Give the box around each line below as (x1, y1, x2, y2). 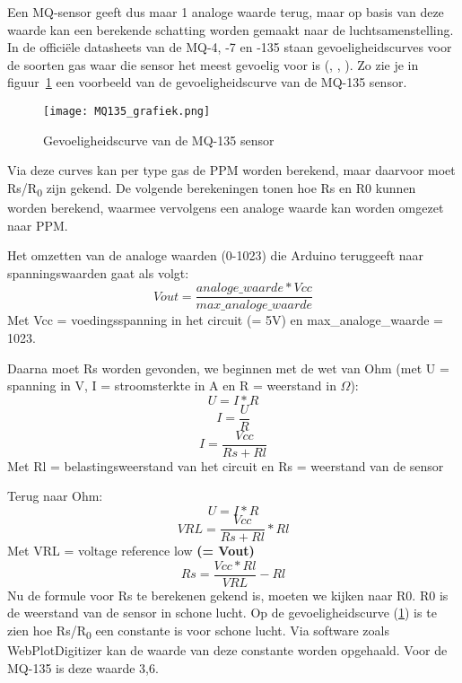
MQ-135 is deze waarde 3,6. (7, 658, 159, 677)
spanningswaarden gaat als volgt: (7, 263, 189, 282)
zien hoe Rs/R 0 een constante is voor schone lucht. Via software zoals (7, 620, 389, 642)
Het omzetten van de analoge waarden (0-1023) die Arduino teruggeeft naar (7, 246, 424, 265)
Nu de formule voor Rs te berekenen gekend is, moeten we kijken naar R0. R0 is (7, 585, 449, 604)
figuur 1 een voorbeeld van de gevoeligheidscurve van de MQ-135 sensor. (7, 73, 407, 92)
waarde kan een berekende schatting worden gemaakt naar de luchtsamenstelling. (7, 20, 454, 39)
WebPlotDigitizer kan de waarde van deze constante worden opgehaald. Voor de (7, 641, 448, 660)
